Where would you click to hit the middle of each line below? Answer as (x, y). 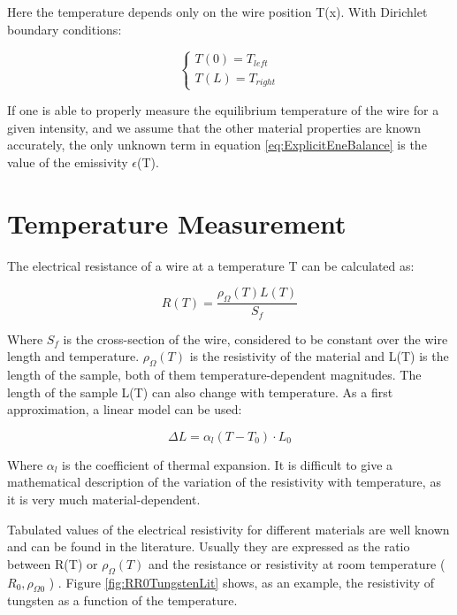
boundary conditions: (65, 29)
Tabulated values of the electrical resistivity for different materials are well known (228, 529)
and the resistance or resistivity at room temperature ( (297, 563)
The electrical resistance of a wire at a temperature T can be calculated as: (211, 265)
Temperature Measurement (177, 223)
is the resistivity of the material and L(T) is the (319, 356)
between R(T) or (53, 563)
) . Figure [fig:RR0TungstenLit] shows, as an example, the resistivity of (242, 582)
